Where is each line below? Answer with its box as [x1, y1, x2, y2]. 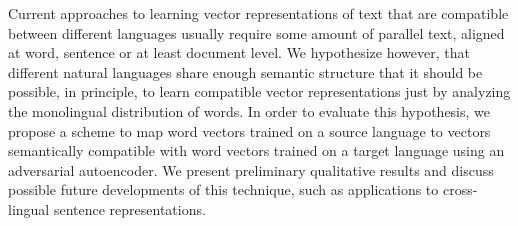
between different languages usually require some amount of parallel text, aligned [8, 22, 505, 43]
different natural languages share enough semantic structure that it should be [8, 61, 483, 82]
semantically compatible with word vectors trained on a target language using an [8, 140, 505, 161]
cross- [442, 179, 478, 200]
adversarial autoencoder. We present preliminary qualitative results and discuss [8, 159, 494, 180]
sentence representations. [53, 198, 206, 219]
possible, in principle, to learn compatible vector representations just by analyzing [8, 81, 511, 102]
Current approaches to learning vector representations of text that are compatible [8, 3, 509, 23]
